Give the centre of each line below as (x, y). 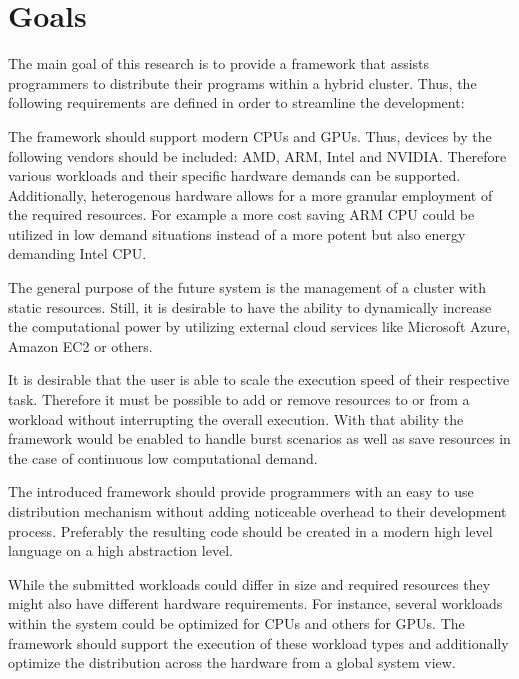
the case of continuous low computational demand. (163, 457)
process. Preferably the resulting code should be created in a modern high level (250, 530)
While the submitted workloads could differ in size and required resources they (249, 583)
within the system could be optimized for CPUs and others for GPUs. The (236, 622)
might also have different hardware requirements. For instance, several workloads (255, 603)
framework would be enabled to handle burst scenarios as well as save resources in (259, 438)
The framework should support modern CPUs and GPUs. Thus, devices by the (250, 135)
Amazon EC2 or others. (80, 345)
